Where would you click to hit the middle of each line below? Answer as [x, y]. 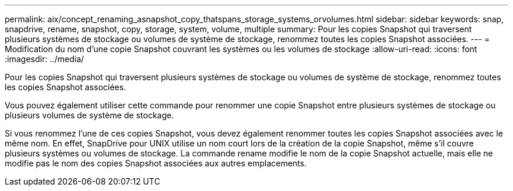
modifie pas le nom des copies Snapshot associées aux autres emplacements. [156, 163]
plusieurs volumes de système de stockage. [89, 115]
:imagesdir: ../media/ [45, 59]
